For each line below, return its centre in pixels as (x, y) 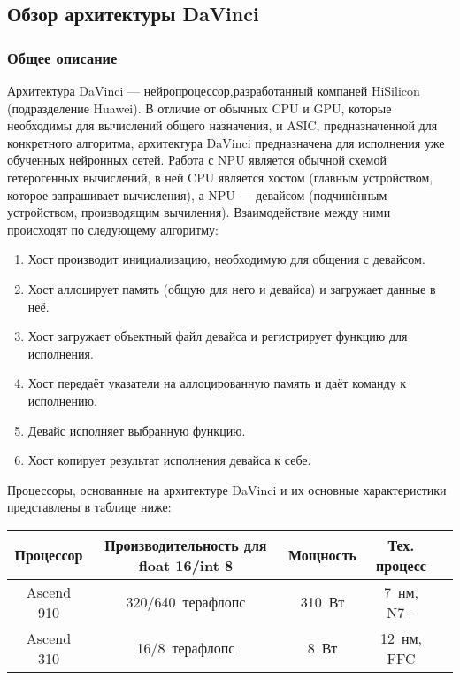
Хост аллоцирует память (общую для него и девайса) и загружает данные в (232, 288)
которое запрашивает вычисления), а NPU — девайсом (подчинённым (197, 194)
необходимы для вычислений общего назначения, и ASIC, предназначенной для (222, 125)
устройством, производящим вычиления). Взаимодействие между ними (199, 212)
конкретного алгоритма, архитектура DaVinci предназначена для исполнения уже (226, 142)
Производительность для (186, 545)
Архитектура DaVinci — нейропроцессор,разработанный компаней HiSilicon (214, 90)
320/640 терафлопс (186, 602)
